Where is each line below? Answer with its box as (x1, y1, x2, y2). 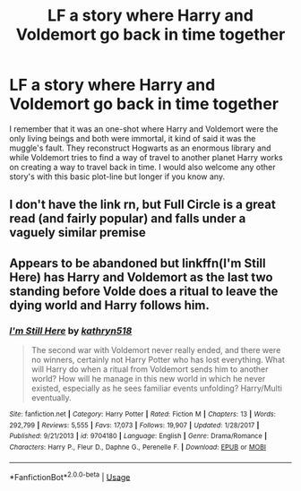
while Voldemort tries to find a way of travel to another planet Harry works (9, 151, 284, 162)
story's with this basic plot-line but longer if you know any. (9, 171, 226, 182)
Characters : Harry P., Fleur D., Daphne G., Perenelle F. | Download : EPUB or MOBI (9, 443, 267, 452)
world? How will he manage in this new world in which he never (30, 374, 266, 384)
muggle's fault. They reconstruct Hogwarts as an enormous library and (9, 142, 271, 153)
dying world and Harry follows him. (9, 297, 211, 313)
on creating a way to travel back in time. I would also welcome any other (9, 161, 276, 172)
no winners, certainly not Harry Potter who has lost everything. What (30, 355, 285, 366)
